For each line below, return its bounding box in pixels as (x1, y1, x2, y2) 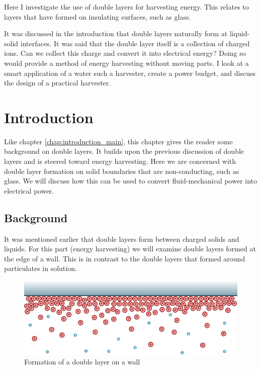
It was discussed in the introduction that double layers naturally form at (4, 28, 228, 39)
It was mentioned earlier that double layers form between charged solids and (4, 233, 239, 244)
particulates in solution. (4, 263, 77, 273)
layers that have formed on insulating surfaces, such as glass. (4, 11, 191, 22)
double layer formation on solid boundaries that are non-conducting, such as (4, 165, 239, 176)
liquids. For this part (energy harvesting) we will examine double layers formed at (4, 243, 256, 254)
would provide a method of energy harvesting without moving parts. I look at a (4, 57, 249, 68)
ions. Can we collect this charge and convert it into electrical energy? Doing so (4, 48, 246, 58)
